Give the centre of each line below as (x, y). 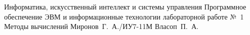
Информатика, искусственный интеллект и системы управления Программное (125, 6)
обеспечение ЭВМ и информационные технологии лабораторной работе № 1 (124, 16)
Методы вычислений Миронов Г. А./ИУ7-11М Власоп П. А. (101, 26)
